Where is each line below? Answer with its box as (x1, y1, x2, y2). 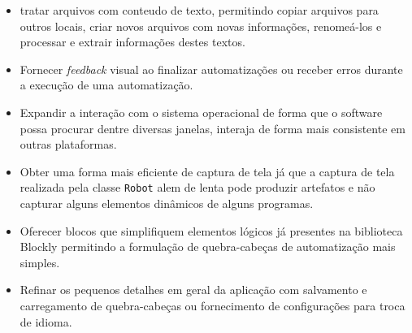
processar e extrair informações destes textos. (20, 33, 245, 50)
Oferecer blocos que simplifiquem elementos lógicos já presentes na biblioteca (20, 222, 403, 239)
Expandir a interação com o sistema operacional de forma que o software (20, 103, 383, 120)
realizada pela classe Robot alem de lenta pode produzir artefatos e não (20, 179, 375, 196)
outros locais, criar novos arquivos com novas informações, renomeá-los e (20, 17, 382, 34)
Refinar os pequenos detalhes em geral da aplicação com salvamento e (20, 281, 367, 298)
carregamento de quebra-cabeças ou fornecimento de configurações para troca (20, 296, 405, 314)
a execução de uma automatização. (20, 76, 193, 93)
